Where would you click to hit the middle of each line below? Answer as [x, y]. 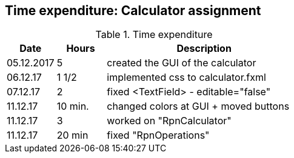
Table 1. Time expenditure [154, 35]
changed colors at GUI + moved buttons [198, 106]
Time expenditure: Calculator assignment [133, 11]
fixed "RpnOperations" [158, 135]
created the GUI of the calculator [182, 63]
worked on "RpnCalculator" [169, 121]
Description [204, 49]
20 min [72, 135]
